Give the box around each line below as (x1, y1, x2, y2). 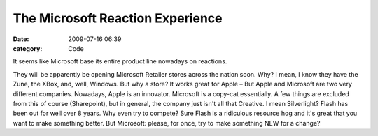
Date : (13, 35, 29, 43)
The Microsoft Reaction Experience (13, 10, 223, 26)
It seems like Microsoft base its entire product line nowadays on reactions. (13, 57, 227, 66)
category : (13, 44, 43, 52)
